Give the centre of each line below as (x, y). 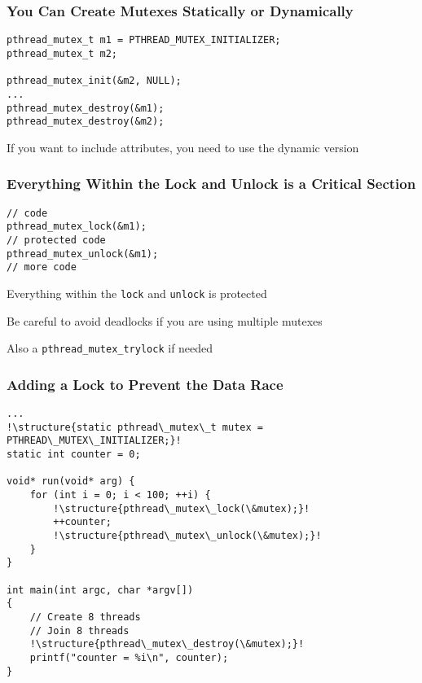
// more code (42, 267)
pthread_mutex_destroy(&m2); (86, 122)
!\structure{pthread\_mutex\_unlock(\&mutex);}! (187, 535)
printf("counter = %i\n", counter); (129, 657)
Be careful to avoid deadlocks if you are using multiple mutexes (165, 320)
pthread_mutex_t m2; (62, 53)
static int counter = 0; (74, 454)
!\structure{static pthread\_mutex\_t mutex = (135, 427)
